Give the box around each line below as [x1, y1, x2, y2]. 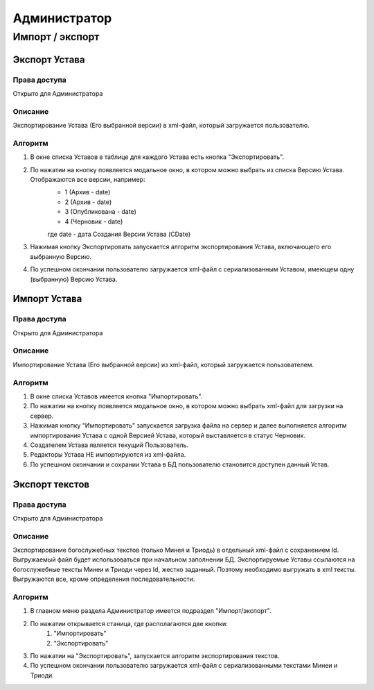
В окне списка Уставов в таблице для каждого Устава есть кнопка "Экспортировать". [30, 153, 285, 161]
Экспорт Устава [12, 53, 85, 65]
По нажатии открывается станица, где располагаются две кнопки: [30, 619, 229, 628]
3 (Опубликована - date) [64, 208, 136, 216]
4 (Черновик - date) [64, 217, 123, 226]
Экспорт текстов [12, 478, 90, 490]
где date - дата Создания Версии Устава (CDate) [47, 230, 190, 238]
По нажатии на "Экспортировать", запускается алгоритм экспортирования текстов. [30, 651, 280, 659]
